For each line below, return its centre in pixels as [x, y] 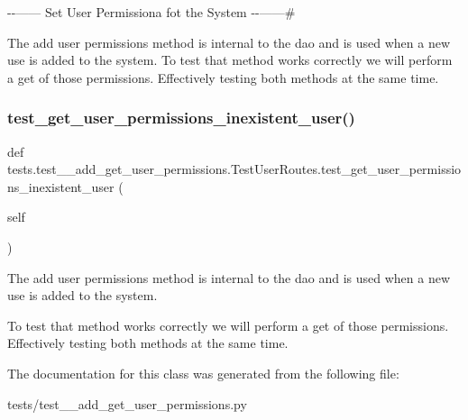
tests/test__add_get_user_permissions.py [127, 403]
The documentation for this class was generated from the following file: [203, 373]
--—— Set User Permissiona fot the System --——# [151, 12]
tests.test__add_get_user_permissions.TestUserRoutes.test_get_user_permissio [234, 169]
